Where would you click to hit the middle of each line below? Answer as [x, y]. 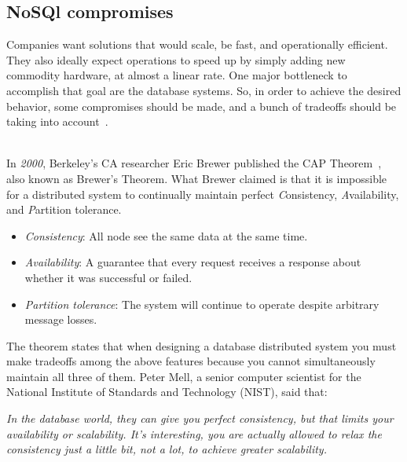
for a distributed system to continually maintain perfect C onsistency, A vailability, [203, 194]
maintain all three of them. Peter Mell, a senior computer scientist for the [184, 376]
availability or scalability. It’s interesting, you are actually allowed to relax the [194, 433]
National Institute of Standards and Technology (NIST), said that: [167, 392]
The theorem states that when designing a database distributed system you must [202, 345]
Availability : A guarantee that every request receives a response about [193, 262]
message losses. [61, 319]
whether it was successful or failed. [108, 277]
